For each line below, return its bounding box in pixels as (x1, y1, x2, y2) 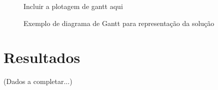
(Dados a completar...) (3, 76, 72, 86)
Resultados (3, 47, 80, 67)
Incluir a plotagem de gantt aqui (23, 1, 123, 11)
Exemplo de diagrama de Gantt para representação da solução (23, 17, 214, 28)
